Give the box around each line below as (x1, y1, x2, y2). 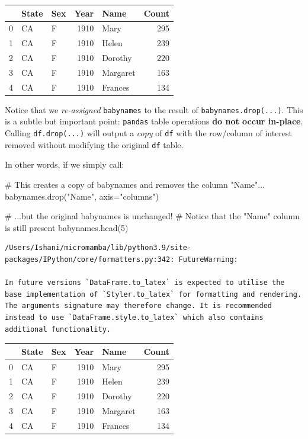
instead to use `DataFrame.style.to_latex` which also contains (5, 313, 264, 322)
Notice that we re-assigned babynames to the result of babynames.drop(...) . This (5, 103, 303, 116)
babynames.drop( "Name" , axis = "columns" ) (5, 190, 159, 202)
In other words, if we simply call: (5, 158, 124, 171)
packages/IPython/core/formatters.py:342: (5, 255, 175, 264)
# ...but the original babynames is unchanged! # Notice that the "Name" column (5, 210, 300, 222)
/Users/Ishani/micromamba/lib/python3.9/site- (5, 243, 191, 252)
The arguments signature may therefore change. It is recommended (5, 302, 272, 310)
